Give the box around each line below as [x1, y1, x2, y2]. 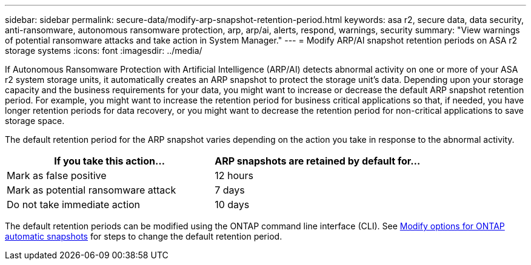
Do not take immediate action [7, 198, 141, 211]
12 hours [215, 169, 253, 182]
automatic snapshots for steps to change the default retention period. [5, 231, 282, 241]
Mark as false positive [7, 169, 107, 182]
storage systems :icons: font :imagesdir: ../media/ [5, 45, 202, 56]
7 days [215, 184, 245, 196]
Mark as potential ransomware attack [7, 184, 176, 196]
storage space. [5, 116, 65, 126]
